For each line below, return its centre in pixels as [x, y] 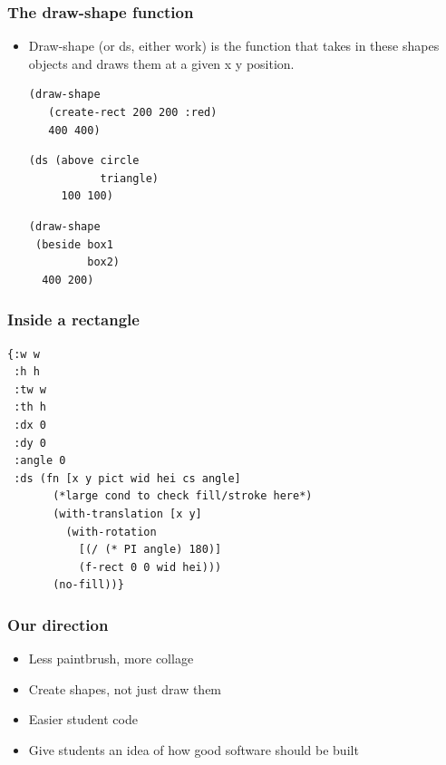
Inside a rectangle [73, 320]
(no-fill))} [88, 585]
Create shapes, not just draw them [125, 688]
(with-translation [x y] [127, 513]
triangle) [129, 178]
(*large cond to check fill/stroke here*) [183, 496]
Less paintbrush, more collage [111, 658]
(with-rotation [111, 532]
